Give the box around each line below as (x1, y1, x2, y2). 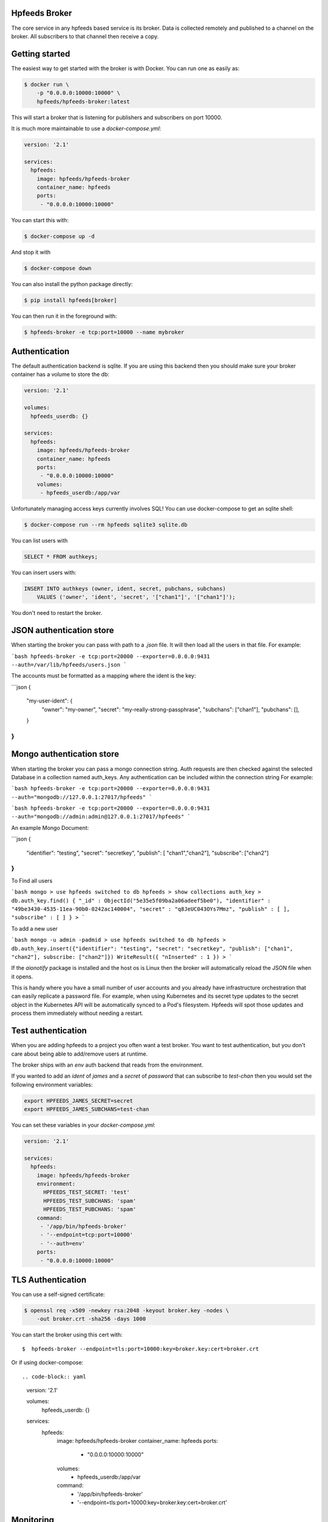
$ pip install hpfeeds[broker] (24, 296, 118, 304)
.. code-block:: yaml (22, 1373, 86, 1380)
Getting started (11, 49, 70, 59)
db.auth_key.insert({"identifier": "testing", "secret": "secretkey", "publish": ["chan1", (11, 945, 293, 952)
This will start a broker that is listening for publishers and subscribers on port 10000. (11, 113, 222, 121)
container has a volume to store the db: (11, 371, 109, 378)
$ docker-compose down (24, 265, 92, 272)
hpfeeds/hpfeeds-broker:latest (36, 98, 130, 105)
